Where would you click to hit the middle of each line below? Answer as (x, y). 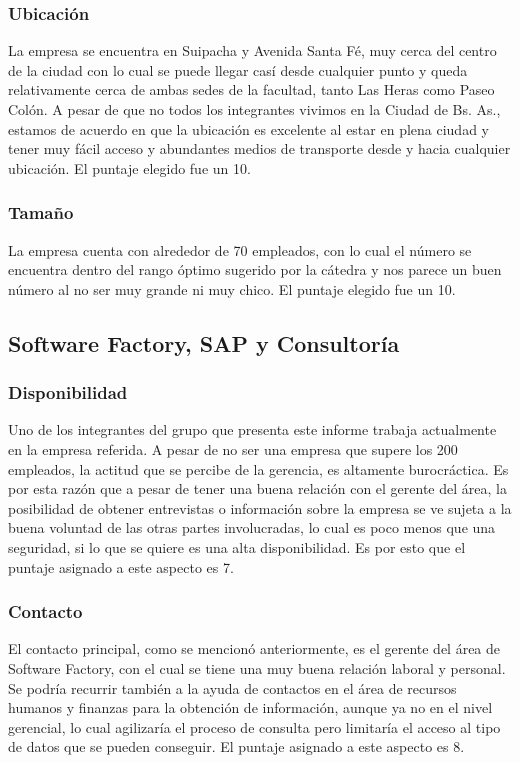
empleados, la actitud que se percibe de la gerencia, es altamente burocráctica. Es (258, 468)
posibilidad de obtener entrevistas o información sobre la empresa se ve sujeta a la (260, 507)
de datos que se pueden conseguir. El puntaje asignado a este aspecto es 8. (236, 746)
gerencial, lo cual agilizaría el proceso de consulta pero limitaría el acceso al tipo (254, 726)
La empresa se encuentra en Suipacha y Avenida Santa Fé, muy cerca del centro (252, 50)
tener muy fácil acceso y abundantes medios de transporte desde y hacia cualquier (259, 148)
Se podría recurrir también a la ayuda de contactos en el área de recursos (232, 687)
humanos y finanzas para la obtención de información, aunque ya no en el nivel (250, 707)
